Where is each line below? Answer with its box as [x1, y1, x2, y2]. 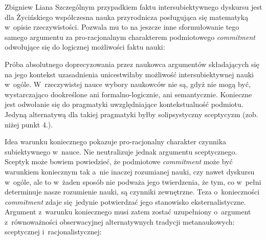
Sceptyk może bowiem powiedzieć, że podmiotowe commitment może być [5, 156, 233, 167]
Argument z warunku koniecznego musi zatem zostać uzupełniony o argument [5, 206, 251, 217]
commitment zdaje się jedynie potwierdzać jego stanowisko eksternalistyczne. [5, 196, 246, 207]
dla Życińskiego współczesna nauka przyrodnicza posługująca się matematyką [5, 11, 249, 22]
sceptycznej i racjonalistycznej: [5, 226, 102, 237]
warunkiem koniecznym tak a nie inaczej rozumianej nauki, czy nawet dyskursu [5, 166, 255, 177]
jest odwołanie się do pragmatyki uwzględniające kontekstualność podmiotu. [5, 99, 243, 110]
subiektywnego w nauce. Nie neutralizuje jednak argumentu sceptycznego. [5, 146, 237, 157]
